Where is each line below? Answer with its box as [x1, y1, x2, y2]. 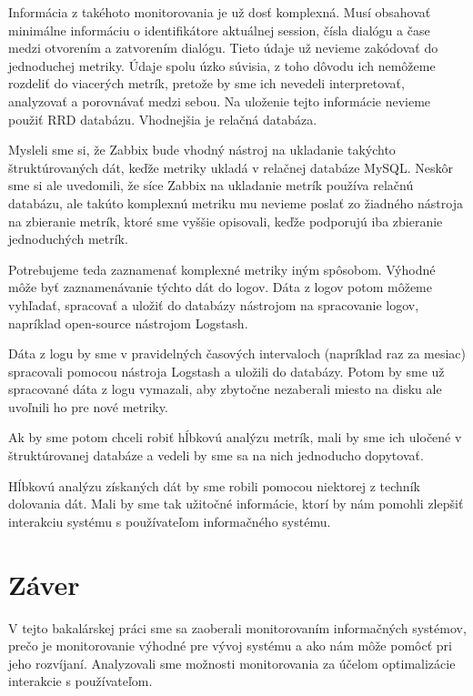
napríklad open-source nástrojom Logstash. [8, 313, 248, 332]
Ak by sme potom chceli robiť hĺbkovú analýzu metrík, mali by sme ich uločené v [8, 428, 462, 447]
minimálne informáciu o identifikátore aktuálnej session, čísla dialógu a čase [8, 20, 430, 39]
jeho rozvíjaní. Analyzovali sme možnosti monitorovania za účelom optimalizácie [8, 653, 456, 672]
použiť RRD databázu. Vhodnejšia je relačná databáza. [8, 109, 317, 128]
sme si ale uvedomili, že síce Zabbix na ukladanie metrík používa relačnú [8, 176, 414, 195]
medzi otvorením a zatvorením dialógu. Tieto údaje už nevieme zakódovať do [8, 38, 438, 57]
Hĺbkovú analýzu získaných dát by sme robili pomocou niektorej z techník [8, 476, 420, 495]
